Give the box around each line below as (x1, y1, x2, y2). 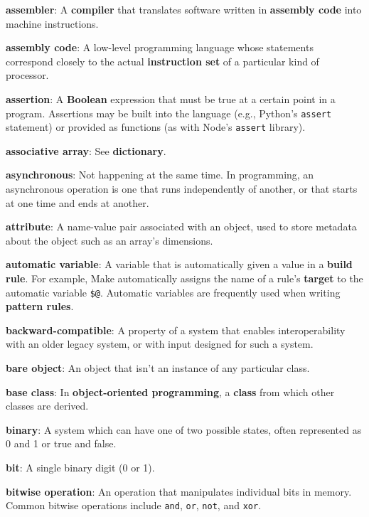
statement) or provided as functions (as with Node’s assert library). (6, 119, 306, 134)
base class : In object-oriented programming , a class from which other (6, 384, 335, 399)
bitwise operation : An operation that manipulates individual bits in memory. (6, 484, 352, 499)
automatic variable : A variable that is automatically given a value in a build (6, 257, 353, 272)
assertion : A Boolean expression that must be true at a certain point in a (6, 91, 336, 106)
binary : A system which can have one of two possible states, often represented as (6, 422, 362, 437)
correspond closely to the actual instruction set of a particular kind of (6, 53, 319, 68)
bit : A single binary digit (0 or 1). (6, 460, 155, 475)
